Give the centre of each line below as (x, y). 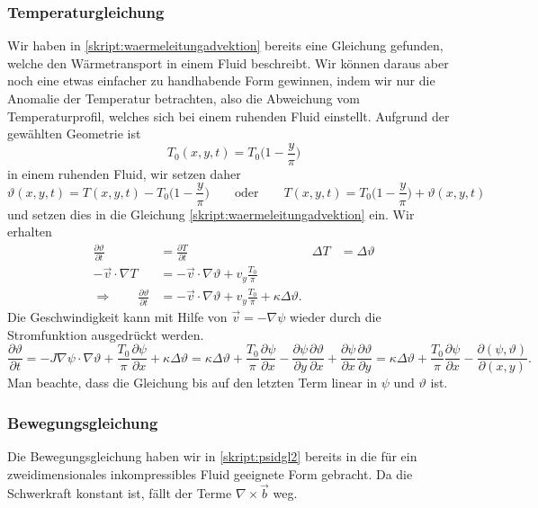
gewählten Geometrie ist (74, 134)
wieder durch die (336, 316)
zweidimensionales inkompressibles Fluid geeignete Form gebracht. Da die (210, 473)
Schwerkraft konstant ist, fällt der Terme (120, 493)
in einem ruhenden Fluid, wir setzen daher (124, 173)
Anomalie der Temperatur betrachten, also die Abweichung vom (184, 98)
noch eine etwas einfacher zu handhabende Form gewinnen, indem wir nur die (221, 80)
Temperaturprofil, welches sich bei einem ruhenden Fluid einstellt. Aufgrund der (229, 116)
